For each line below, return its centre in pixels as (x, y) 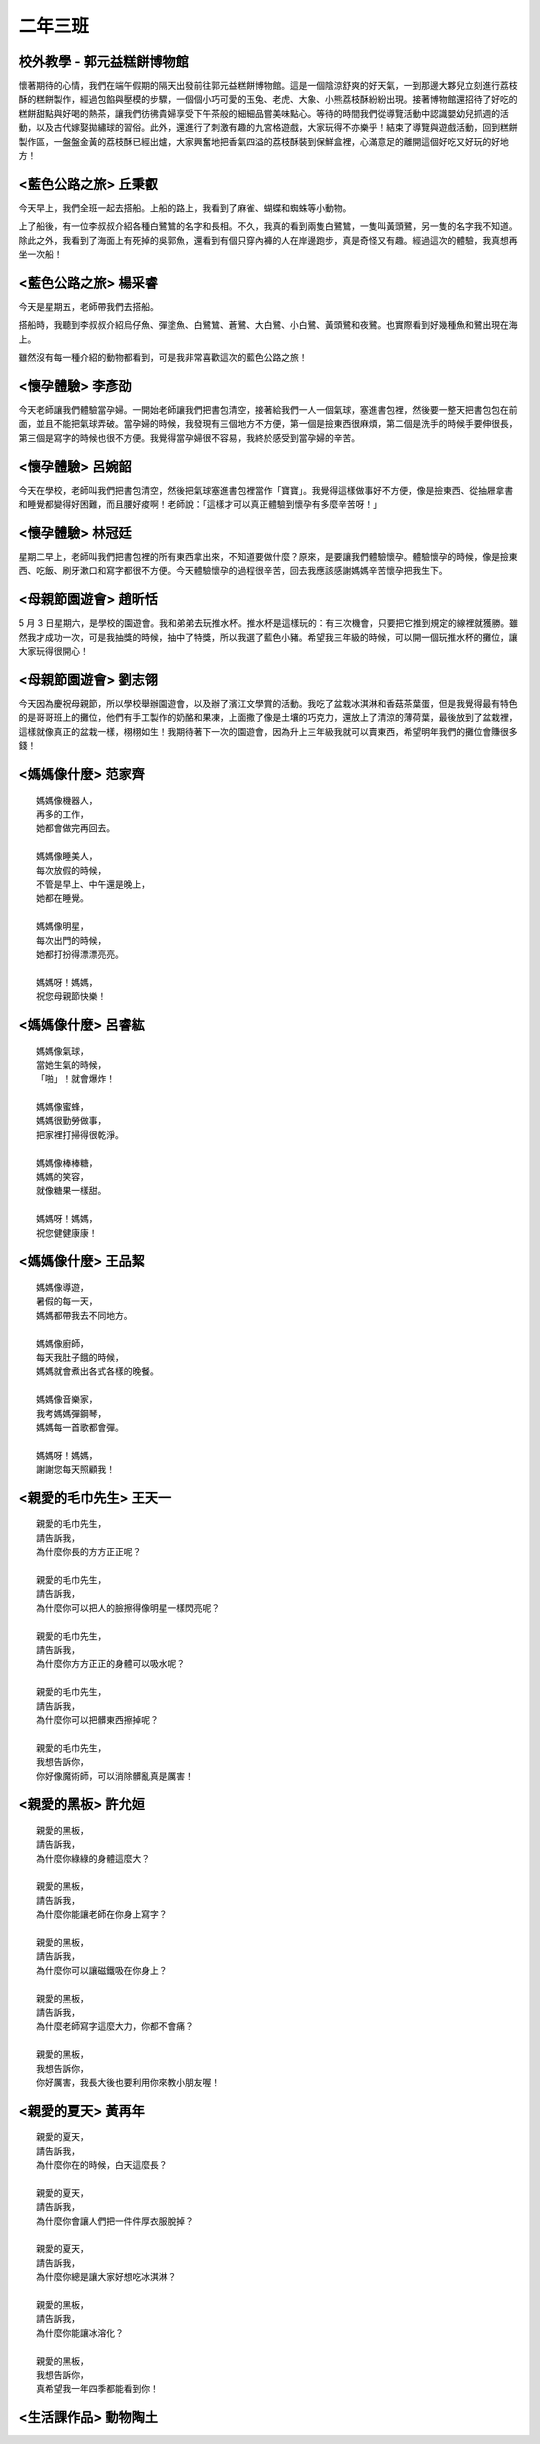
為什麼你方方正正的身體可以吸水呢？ (110, 1664)
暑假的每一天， (67, 1301)
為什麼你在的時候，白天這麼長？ (102, 2165)
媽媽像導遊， (62, 1287)
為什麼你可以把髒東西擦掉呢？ (97, 1719)
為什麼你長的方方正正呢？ (89, 1552)
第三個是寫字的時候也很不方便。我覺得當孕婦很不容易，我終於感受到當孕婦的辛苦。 (189, 437)
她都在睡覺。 (62, 898)
